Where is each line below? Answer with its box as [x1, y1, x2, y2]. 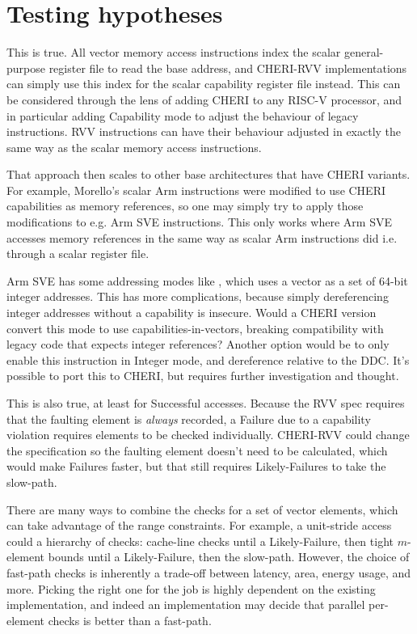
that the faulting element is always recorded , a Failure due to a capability [6, 410, 371, 427]
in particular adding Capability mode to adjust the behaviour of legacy [6, 107, 359, 124]
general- [343, 44, 384, 61]
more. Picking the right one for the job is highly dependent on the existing [6, 580, 376, 597]
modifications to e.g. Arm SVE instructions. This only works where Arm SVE [6, 213, 392, 230]
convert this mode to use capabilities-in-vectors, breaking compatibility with [6, 319, 384, 336]
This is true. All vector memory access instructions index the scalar [6, 44, 341, 61]
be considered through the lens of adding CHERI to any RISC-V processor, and [6, 91, 402, 108]
